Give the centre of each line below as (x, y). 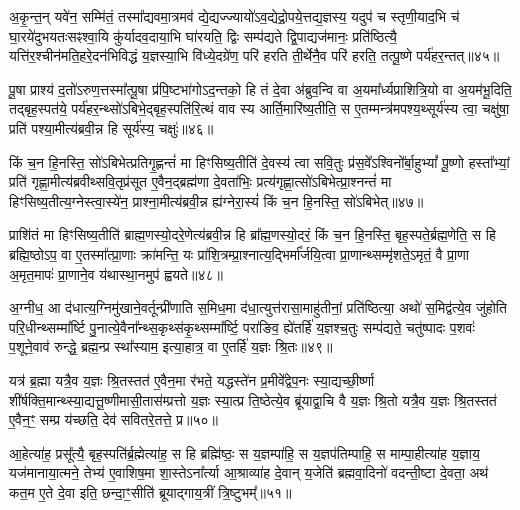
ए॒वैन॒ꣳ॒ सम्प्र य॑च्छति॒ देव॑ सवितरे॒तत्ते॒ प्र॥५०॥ (114, 419)
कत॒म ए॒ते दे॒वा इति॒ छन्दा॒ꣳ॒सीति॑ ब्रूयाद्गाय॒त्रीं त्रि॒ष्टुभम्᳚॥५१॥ (150, 491)
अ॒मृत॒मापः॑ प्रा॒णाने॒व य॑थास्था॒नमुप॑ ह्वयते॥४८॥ (116, 273)
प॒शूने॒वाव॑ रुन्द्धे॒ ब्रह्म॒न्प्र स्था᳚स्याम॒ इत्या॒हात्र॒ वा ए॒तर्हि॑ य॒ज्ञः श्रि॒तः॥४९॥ (171, 346)
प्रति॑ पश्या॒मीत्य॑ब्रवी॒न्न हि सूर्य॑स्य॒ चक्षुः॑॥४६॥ (111, 127)
